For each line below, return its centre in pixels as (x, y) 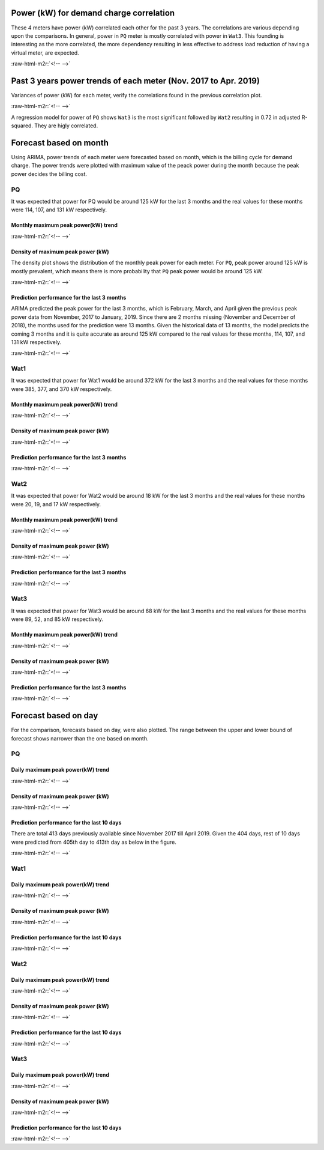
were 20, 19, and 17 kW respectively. (56, 504)
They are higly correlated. (66, 126)
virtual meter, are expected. (45, 53)
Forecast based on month (60, 143)
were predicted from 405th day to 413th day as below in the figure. (94, 842)
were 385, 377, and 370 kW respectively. (61, 389)
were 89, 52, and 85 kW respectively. (57, 619)
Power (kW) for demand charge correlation (93, 13)
